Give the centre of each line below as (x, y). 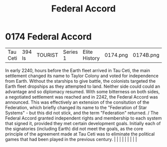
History (91, 58)
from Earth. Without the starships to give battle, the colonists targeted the (80, 81)
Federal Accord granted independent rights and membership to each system (83, 118)
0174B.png (146, 55)
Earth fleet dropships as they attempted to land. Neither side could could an (83, 86)
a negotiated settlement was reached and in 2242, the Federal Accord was (82, 97)
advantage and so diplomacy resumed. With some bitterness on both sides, (83, 91)
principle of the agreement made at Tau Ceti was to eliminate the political (80, 134)
